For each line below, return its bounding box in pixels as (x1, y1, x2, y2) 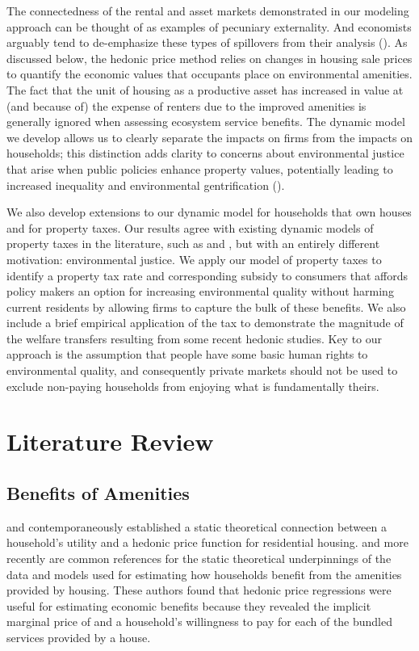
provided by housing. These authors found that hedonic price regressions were (6, 582, 392, 598)
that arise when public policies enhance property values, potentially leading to (6, 160, 393, 177)
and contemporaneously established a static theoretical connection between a (6, 518, 387, 535)
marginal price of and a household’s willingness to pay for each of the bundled (6, 613, 393, 630)
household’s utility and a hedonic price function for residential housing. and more (6, 534, 409, 551)
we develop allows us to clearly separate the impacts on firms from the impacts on (6, 128, 413, 145)
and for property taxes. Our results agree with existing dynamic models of (6, 219, 374, 236)
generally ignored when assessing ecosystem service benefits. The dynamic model (6, 113, 405, 130)
